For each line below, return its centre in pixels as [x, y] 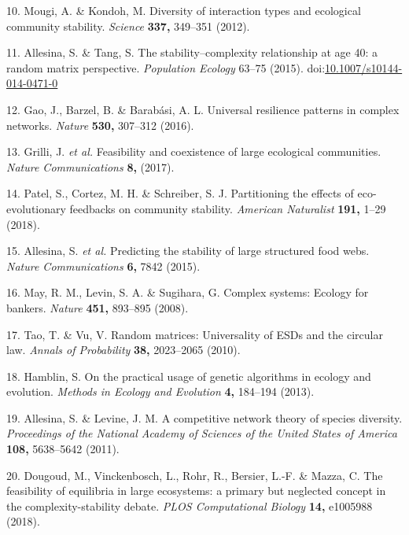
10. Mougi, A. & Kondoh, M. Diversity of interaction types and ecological [184, 10]
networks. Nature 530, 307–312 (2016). [100, 125]
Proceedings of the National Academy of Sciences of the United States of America [202, 433]
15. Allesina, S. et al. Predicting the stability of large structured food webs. [188, 251]
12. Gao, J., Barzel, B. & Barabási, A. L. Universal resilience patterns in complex [203, 109]
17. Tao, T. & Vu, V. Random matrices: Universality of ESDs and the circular [195, 334]
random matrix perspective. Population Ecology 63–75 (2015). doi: [166, 67]
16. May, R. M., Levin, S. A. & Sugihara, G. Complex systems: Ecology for [188, 292]
